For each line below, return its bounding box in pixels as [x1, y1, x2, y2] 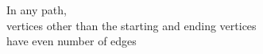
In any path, [6, 2, 67, 17]
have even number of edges [6, 33, 137, 49]
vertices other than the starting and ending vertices [6, 17, 257, 33]
